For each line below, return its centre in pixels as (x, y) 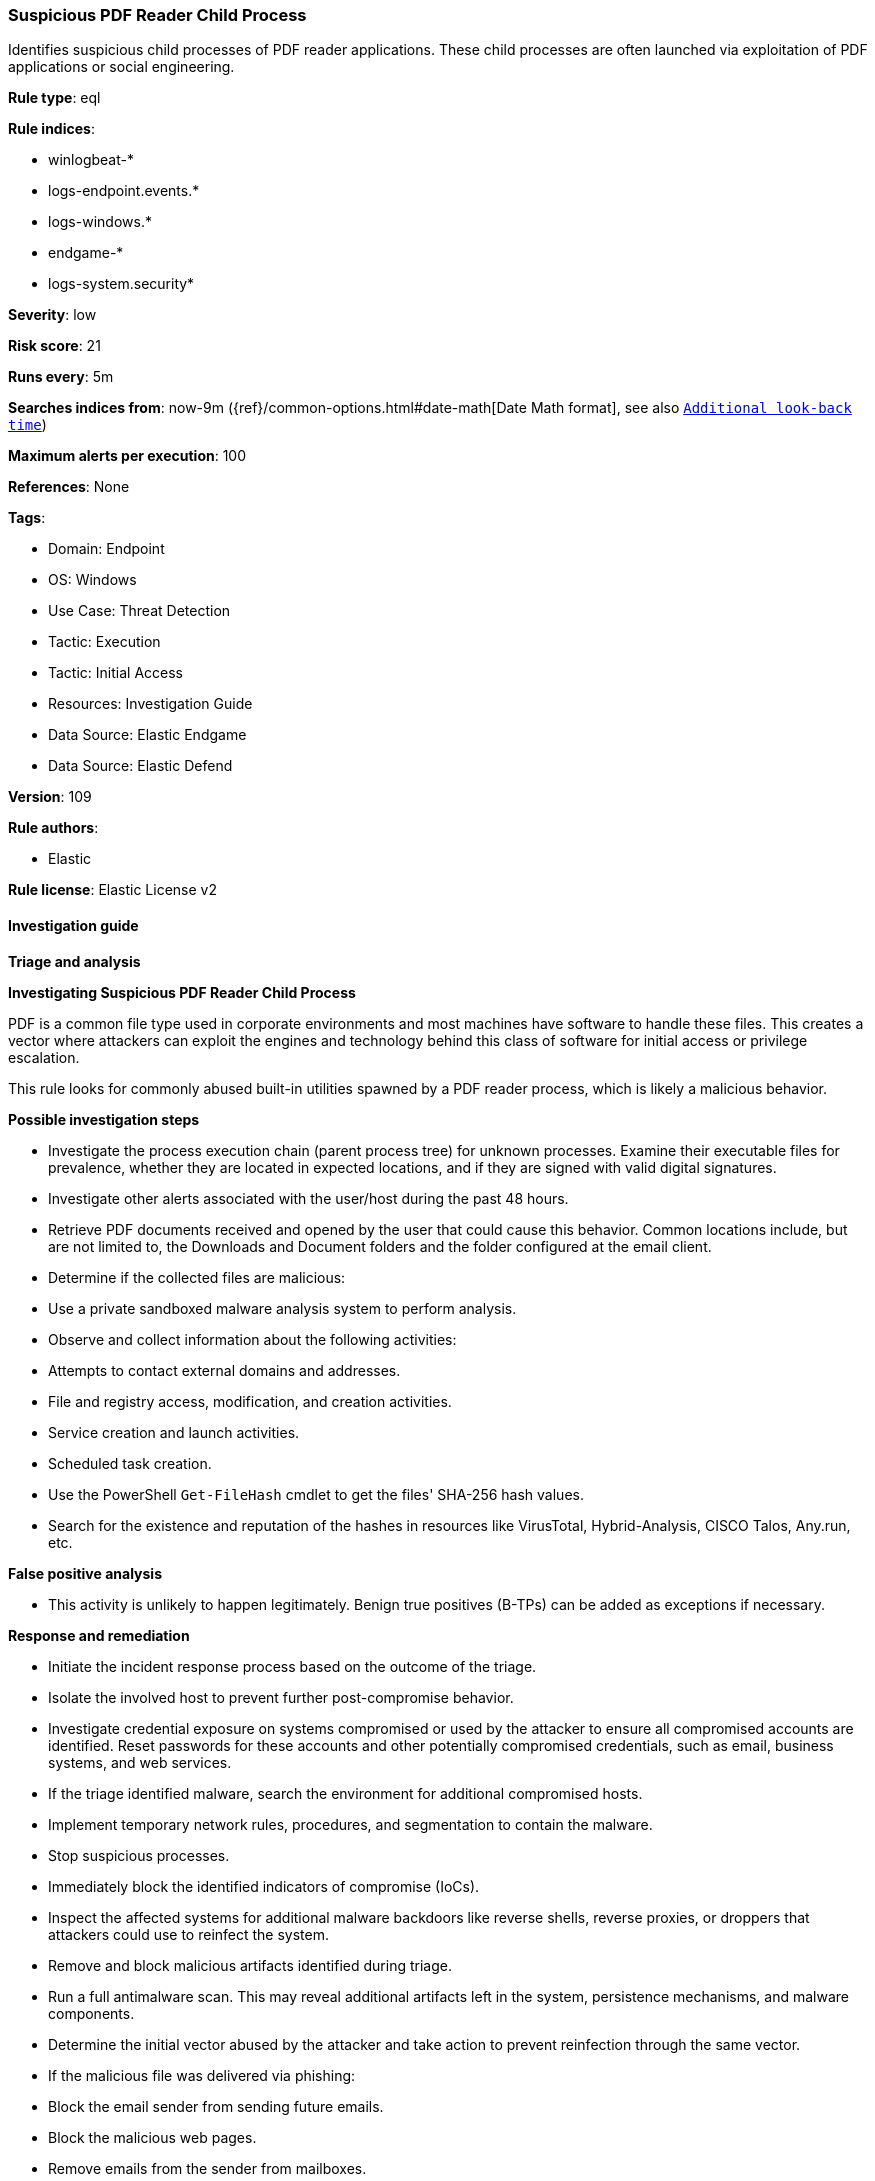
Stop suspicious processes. (139, 1855)
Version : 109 (50, 797)
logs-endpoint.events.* (124, 191)
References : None (69, 487)
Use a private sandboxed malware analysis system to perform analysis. (282, 1308)
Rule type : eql (54, 98)
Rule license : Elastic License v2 (112, 890)
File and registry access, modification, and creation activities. (250, 1401)
